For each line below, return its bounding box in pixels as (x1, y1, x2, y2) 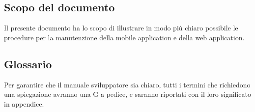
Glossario (4, 56, 52, 71)
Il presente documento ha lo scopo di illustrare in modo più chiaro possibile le (4, 23, 238, 33)
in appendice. (4, 98, 44, 109)
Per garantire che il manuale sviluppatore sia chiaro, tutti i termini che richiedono (4, 79, 251, 89)
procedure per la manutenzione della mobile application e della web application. (4, 32, 245, 42)
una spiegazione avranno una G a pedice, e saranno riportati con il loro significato (4, 89, 252, 99)
